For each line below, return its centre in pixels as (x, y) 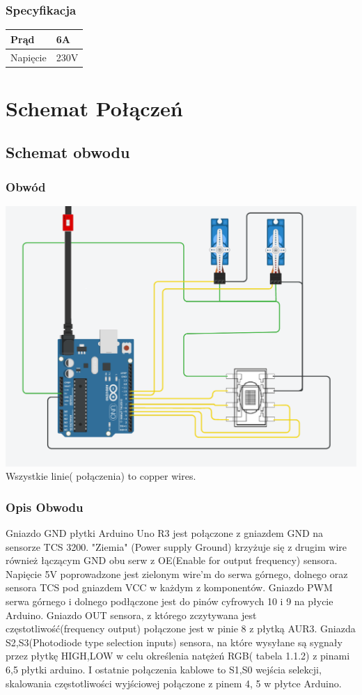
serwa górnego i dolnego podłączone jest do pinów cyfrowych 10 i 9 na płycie (170, 601)
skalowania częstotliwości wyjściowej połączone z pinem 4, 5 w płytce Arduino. (174, 683)
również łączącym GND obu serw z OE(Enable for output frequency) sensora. (172, 560)
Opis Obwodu (45, 507)
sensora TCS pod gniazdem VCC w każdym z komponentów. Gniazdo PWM (169, 587)
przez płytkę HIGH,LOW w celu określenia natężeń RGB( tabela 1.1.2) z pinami (178, 656)
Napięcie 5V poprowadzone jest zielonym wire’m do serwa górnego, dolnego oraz (177, 573)
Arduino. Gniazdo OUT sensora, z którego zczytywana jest (131, 615)
